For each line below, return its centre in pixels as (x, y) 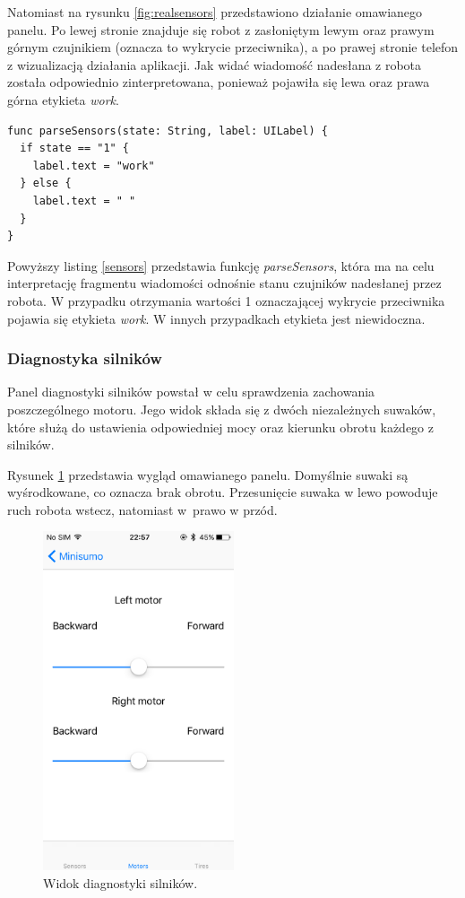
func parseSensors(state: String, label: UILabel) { (168, 131)
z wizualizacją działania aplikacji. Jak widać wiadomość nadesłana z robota (215, 64)
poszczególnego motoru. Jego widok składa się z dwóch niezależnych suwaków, (222, 409)
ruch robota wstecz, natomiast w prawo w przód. (142, 509)
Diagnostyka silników (85, 358)
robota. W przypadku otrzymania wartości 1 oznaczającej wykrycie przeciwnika (226, 300)
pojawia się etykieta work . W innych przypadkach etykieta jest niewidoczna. (216, 318)
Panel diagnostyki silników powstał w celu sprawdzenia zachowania (191, 392)
